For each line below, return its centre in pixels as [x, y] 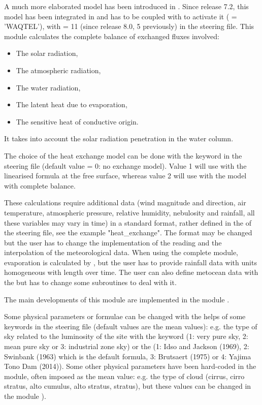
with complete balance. [40, 185]
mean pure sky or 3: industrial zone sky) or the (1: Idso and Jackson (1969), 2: [127, 346]
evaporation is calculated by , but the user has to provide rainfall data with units [130, 262]
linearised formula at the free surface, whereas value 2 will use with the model [125, 176]
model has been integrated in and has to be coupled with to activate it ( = [121, 16]
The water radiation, [48, 87]
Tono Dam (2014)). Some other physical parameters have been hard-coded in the [130, 366]
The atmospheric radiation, [58, 70]
